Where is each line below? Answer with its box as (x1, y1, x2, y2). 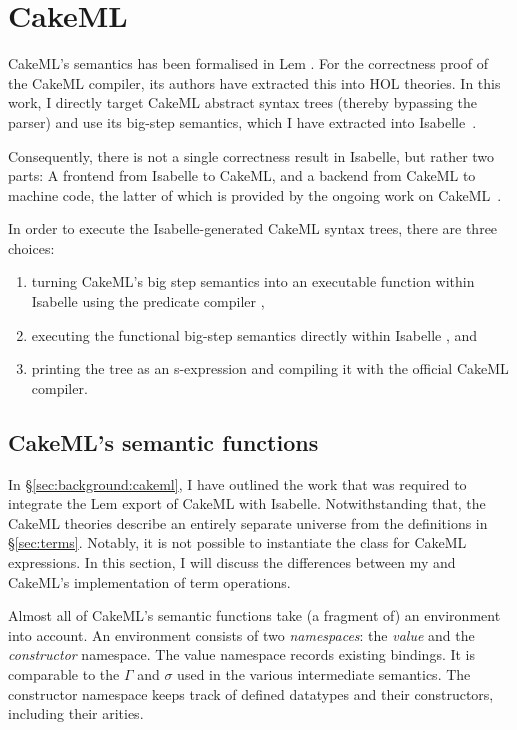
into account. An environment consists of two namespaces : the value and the (8, 624, 475, 645)
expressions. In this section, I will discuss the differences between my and (8, 552, 456, 573)
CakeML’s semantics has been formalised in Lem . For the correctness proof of (8, 53, 488, 74)
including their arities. (8, 703, 144, 724)
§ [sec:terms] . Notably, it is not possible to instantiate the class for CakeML (8, 532, 467, 553)
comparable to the (8, 663, 120, 684)
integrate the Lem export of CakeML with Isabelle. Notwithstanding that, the (8, 493, 486, 514)
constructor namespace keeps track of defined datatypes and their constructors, (8, 683, 494, 704)
